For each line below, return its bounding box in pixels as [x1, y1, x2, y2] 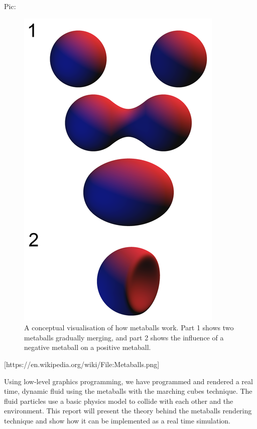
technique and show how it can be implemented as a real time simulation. [4, 415, 230, 425]
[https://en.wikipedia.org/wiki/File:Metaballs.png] [4, 359, 160, 369]
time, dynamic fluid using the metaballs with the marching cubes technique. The [4, 386, 252, 396]
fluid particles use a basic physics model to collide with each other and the [4, 395, 233, 406]
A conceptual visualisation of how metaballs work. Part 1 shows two [24, 322, 234, 333]
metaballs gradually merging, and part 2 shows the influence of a [24, 332, 224, 342]
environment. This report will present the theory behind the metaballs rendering [4, 405, 252, 416]
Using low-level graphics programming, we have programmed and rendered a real [4, 376, 253, 386]
